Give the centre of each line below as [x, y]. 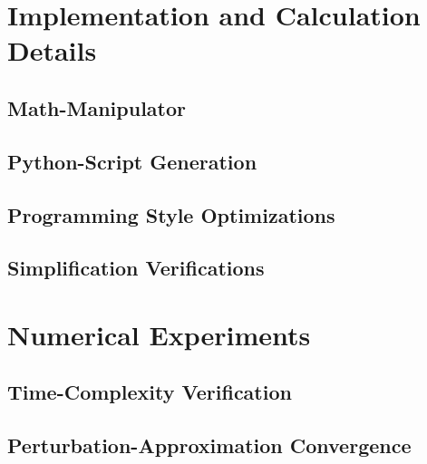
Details [52, 50]
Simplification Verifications [136, 268]
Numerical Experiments [159, 334]
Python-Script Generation [132, 161]
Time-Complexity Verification [150, 392]
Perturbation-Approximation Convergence [209, 445]
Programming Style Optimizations [171, 214]
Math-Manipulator [97, 107]
